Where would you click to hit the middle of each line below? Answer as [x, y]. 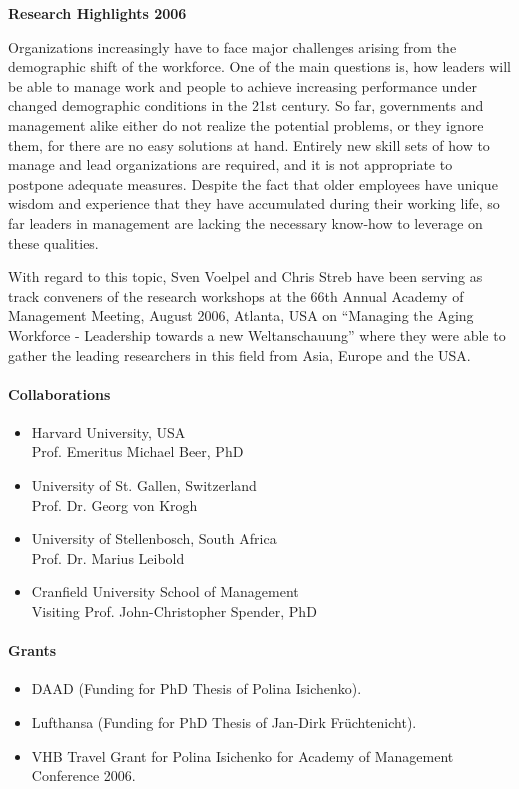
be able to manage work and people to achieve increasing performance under [242, 85]
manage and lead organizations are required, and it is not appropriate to [230, 164]
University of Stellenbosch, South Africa [154, 538]
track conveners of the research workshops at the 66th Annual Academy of [236, 295]
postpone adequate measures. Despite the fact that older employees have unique [253, 183]
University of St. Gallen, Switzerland [144, 485]
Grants [32, 650]
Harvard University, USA [108, 431]
